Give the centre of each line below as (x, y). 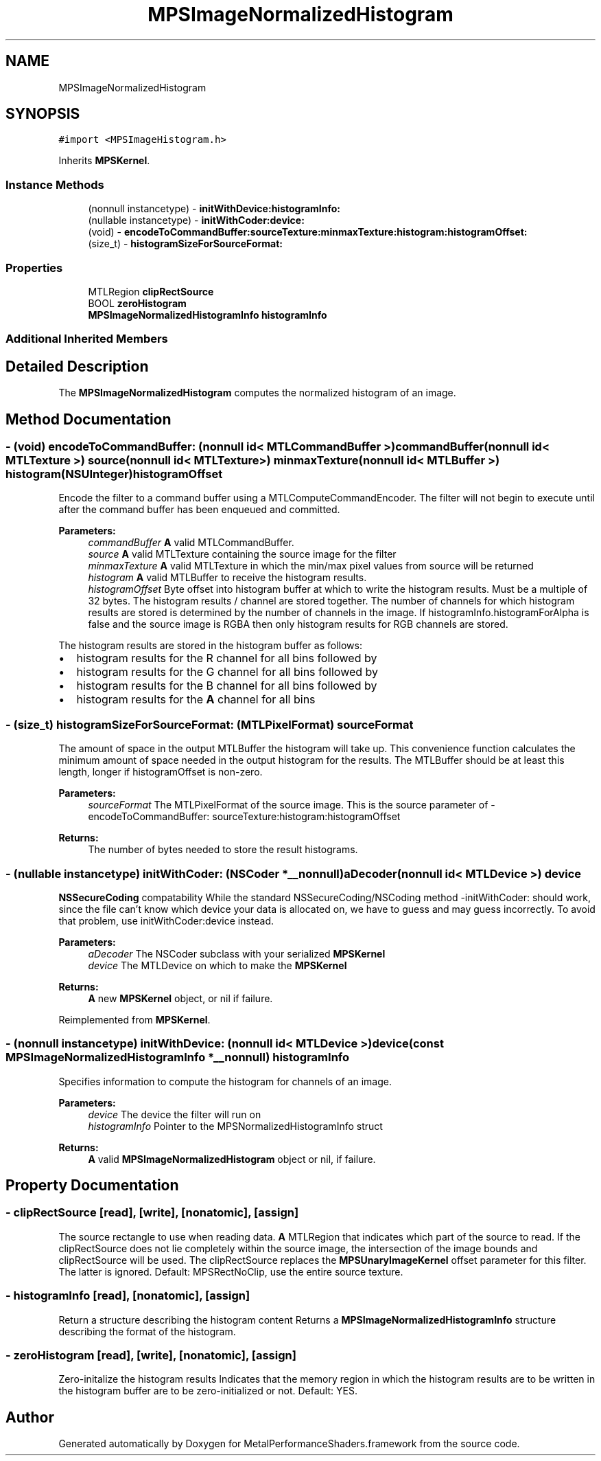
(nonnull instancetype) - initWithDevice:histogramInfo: (214, 209)
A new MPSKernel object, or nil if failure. (180, 998)
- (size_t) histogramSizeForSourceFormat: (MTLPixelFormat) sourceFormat (210, 724)
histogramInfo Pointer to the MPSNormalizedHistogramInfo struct (235, 1126)
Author (30, 1417)
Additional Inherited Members (87, 339)
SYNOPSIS (43, 114)
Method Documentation (89, 419)
